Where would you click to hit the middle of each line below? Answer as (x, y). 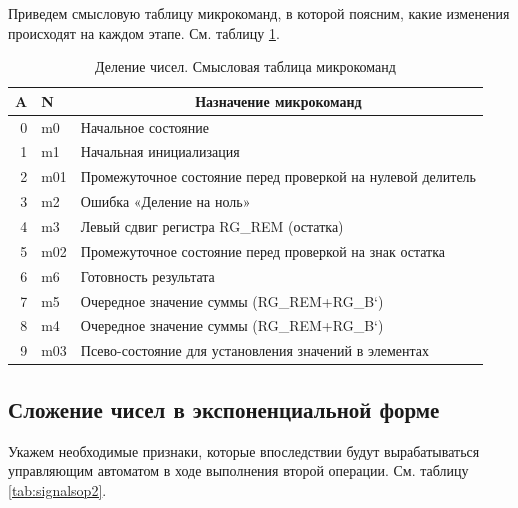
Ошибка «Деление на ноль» (165, 201)
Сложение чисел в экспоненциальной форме (224, 408)
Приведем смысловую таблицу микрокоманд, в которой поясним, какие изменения (259, 13)
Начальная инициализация (160, 151)
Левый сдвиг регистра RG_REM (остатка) (212, 226)
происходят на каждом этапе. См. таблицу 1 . (144, 32)
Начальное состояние (144, 126)
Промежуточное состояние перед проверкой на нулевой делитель (278, 176)
